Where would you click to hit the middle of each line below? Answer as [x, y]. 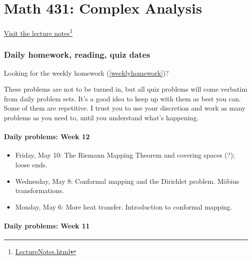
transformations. [39, 190]
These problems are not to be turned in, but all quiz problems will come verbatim [126, 89]
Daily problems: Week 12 [47, 137]
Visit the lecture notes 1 [38, 32]
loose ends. [31, 164]
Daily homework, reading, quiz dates [77, 55]
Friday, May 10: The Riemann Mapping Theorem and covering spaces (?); [125, 155]
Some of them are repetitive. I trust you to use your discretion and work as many [125, 108]
